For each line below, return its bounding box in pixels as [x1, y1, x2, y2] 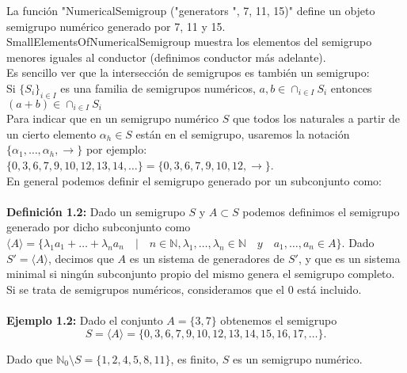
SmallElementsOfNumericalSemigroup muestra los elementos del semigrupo [6, 33, 372, 50]
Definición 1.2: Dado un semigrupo [6, 203, 185, 219]
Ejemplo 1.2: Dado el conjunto [6, 311, 163, 328]
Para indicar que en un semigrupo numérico [6, 110, 219, 127]
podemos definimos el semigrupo [242, 203, 400, 219]
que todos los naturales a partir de [232, 110, 401, 127]
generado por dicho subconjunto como [6, 219, 191, 235]
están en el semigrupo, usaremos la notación [135, 125, 350, 142]
